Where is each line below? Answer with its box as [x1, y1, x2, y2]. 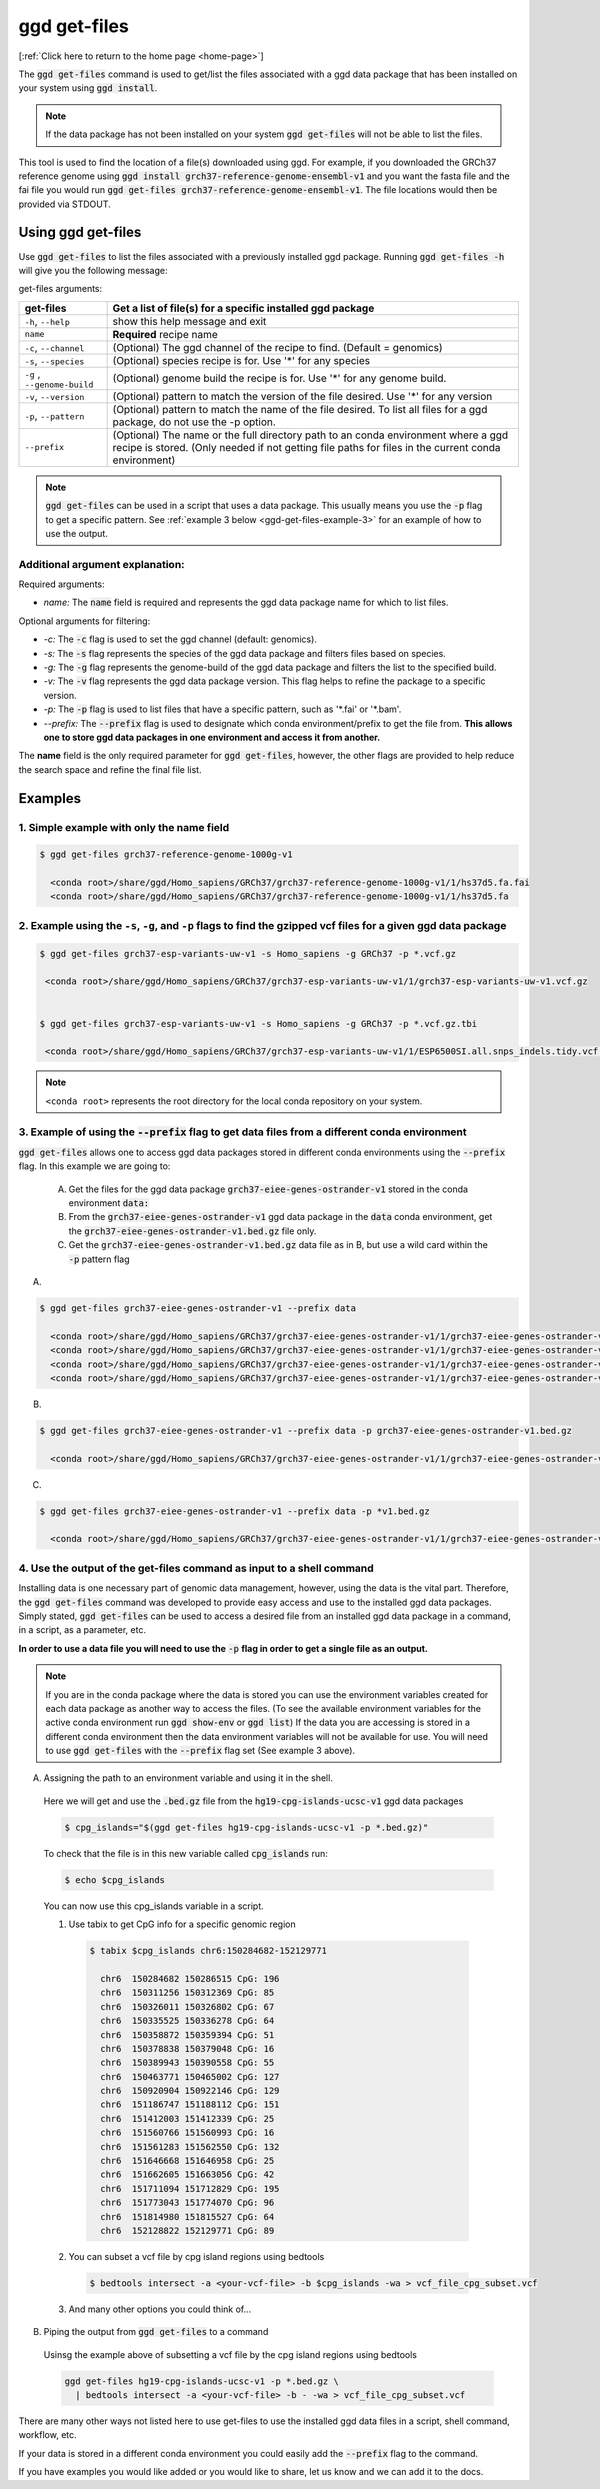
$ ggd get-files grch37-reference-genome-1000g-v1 [39, 849, 294, 860]
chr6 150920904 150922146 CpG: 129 [100, 2085, 280, 2097]
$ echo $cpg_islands [64, 1874, 165, 1885]
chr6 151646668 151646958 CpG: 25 [100, 2155, 275, 2167]
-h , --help [24, 314, 70, 328]
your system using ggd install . [18, 82, 158, 94]
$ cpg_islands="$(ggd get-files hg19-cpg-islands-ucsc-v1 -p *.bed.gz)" [64, 1821, 429, 1833]
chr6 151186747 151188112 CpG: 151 [100, 2099, 280, 2110]
